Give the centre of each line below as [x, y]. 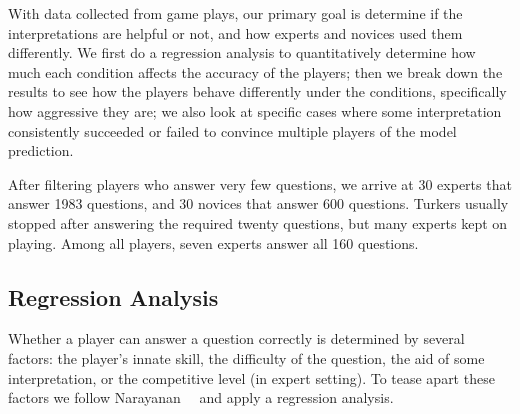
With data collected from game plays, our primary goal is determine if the [235, 13]
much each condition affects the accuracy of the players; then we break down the [255, 71]
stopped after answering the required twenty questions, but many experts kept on [258, 222]
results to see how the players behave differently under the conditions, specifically [257, 91]
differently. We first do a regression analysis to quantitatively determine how [242, 52]
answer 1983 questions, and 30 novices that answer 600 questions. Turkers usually [258, 203]
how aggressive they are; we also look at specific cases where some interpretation [255, 110]
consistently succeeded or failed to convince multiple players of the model [232, 130]
